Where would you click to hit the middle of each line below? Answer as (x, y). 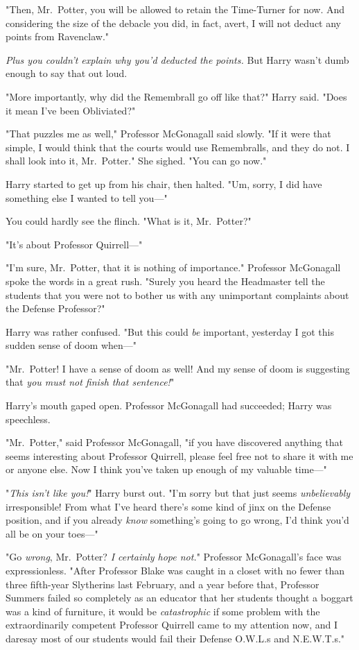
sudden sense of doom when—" (71, 345)
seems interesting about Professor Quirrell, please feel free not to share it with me (179, 455)
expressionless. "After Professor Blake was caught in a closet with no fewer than (175, 570)
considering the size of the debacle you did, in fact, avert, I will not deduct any (174, 23)
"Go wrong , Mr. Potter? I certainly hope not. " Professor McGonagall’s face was (174, 557)
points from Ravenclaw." (58, 36)
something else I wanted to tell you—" (87, 197)
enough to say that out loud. (67, 73)
